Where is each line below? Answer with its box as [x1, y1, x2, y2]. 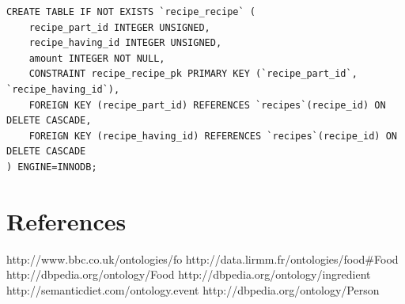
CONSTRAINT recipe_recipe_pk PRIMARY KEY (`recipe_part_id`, [28, 68, 358, 80]
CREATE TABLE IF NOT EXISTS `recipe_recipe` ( [6, 6, 255, 17]
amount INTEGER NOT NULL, [28, 52, 165, 64]
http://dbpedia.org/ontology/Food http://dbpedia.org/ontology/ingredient [6, 266, 371, 283]
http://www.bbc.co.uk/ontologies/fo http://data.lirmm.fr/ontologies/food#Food [6, 250, 399, 267]
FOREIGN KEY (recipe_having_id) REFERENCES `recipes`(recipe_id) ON [28, 130, 397, 142]
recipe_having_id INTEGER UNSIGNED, [28, 37, 222, 49]
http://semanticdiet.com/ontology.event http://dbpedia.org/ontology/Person [6, 281, 380, 298]
